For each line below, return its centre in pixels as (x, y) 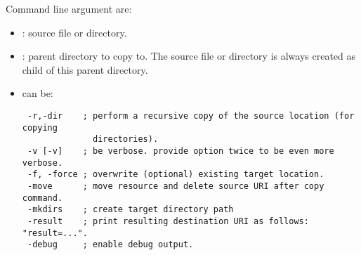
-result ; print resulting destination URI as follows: (168, 221)
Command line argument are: (69, 8)
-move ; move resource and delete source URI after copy (176, 186)
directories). (126, 139)
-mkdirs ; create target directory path (130, 210)
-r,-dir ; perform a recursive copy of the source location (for (191, 116)
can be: (38, 93)
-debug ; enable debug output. (110, 245)
